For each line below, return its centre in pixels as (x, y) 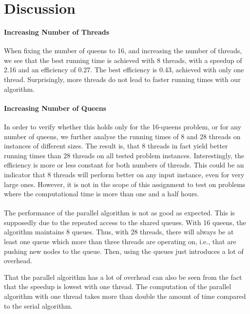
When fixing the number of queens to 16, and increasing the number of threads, (123, 51)
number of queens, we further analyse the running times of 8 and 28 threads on (122, 136)
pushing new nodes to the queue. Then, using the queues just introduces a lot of (124, 251)
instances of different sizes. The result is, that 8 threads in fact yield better (116, 146)
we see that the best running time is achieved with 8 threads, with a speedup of (123, 60)
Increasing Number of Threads (57, 31)
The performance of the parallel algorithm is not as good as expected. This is (119, 213)
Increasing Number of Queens (55, 108)
